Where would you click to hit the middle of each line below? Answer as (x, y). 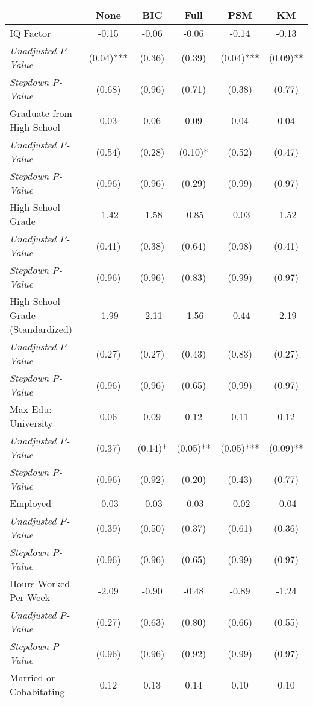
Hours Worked (40, 583)
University (31, 423)
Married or (33, 677)
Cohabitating (37, 691)
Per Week (30, 597)
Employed (31, 503)
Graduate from (41, 113)
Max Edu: (31, 409)
